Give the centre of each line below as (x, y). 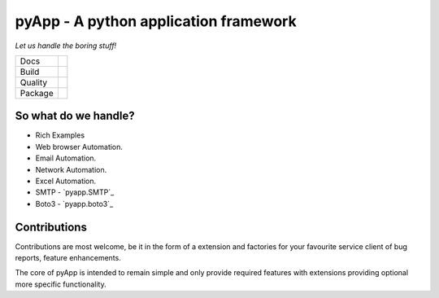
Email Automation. (66, 158)
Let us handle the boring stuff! (66, 46)
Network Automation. (71, 169)
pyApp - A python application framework (156, 21)
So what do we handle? (75, 116)
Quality (34, 82)
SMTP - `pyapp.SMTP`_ (75, 192)
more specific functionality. (61, 284)
